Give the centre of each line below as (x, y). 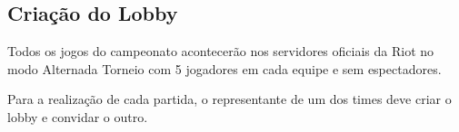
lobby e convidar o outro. (78, 116)
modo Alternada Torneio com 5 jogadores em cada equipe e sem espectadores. (225, 68)
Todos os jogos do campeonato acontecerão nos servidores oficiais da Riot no (221, 51)
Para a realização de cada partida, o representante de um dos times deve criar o (229, 99)
